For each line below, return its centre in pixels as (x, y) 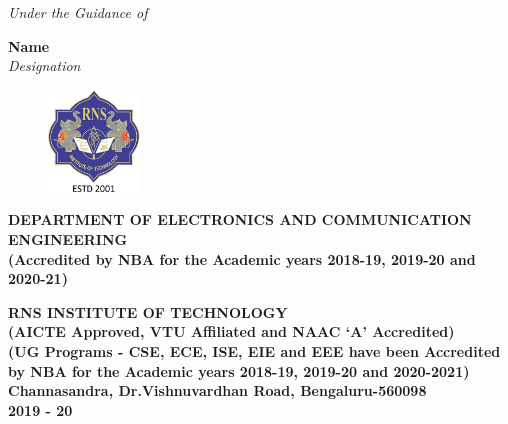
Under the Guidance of (78, 12)
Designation (44, 65)
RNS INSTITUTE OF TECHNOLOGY (148, 311)
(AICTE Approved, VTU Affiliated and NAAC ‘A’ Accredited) (231, 331)
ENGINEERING (68, 239)
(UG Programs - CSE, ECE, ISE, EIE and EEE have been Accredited (254, 350)
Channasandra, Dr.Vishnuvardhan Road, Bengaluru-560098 (217, 390)
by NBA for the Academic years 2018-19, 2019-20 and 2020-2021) (239, 370)
